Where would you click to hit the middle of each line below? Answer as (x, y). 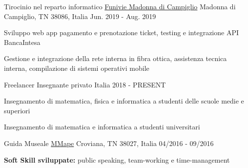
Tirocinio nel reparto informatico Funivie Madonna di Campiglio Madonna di (120, 6)
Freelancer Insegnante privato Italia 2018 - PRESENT (85, 84)
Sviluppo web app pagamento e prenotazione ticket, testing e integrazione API (122, 32)
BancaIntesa (22, 42)
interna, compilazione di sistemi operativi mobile (77, 68)
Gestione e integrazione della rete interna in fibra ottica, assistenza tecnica (115, 58)
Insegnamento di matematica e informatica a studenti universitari (102, 127)
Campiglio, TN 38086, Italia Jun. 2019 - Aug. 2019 (80, 16)
